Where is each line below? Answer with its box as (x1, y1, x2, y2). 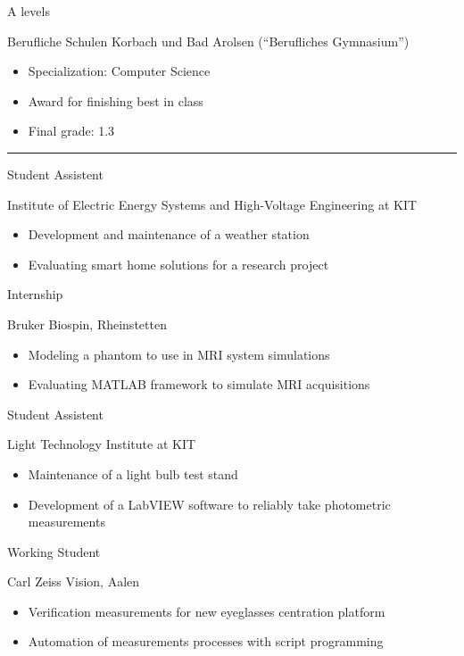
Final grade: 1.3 (28, 121, 115, 140)
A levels (7, 2, 50, 20)
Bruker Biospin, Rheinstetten (7, 314, 167, 333)
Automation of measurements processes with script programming (28, 632, 384, 651)
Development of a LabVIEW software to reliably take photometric (28, 494, 391, 513)
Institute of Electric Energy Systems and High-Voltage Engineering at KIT (7, 195, 418, 213)
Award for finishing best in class (28, 91, 203, 110)
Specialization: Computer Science (28, 62, 211, 80)
